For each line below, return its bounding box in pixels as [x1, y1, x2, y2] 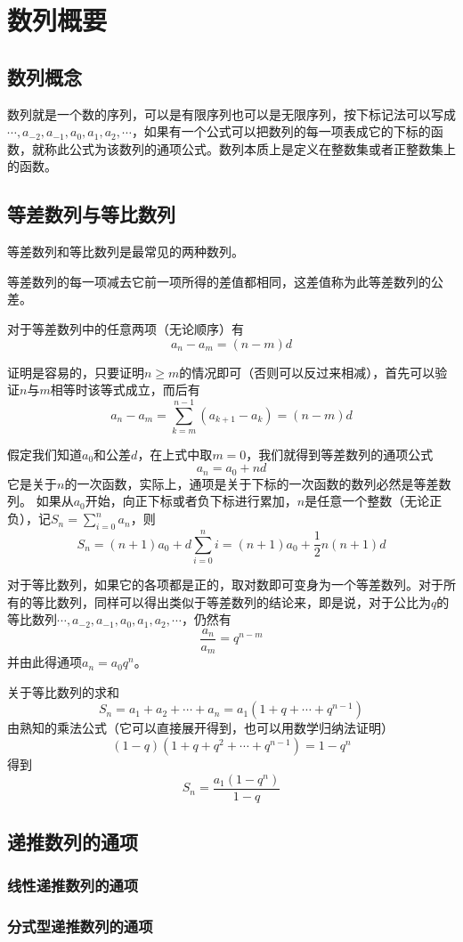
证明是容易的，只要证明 [7, 362, 144, 381]
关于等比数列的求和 [7, 682, 119, 701]
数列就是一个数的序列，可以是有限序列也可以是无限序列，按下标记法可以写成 [7, 104, 456, 123]
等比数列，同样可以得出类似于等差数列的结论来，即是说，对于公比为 [31, 592, 431, 611]
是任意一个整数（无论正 [305, 491, 443, 510]
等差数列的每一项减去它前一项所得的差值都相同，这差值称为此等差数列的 [7, 272, 431, 290]
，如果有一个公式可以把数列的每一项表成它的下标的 [131, 122, 431, 141]
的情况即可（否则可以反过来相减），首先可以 [179, 362, 435, 381]
